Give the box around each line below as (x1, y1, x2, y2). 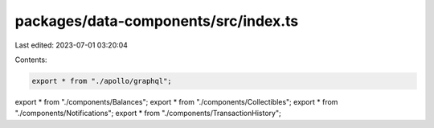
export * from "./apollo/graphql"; (31, 76, 172, 85)
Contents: (14, 55, 47, 64)
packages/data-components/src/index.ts (14, 12, 299, 30)
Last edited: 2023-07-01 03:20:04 (14, 40, 129, 50)
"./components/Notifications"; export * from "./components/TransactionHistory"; (14, 109, 281, 118)
